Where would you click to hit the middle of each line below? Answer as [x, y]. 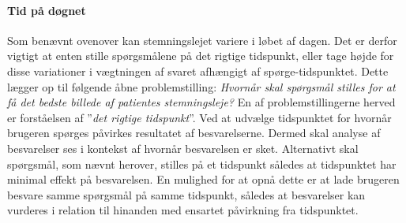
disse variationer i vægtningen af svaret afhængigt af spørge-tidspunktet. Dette [198, 71]
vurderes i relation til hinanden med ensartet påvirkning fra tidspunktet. [183, 210]
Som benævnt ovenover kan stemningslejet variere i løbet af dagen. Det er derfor [202, 40]
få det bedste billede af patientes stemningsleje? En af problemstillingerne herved [201, 102]
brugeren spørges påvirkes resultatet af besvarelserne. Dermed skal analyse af [194, 133]
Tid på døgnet [47, 10]
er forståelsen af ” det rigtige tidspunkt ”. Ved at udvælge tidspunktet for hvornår [199, 117]
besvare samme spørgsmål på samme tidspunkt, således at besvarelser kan [186, 194]
